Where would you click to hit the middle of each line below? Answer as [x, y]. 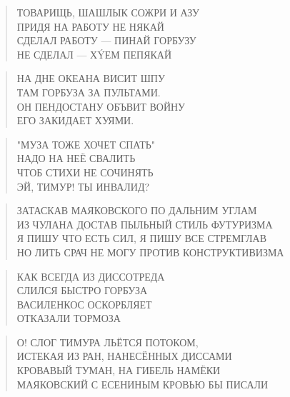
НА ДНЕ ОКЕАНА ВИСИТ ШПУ [91, 78]
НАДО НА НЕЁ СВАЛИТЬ [76, 158]
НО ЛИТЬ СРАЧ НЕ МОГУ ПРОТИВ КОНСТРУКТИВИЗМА [150, 252]
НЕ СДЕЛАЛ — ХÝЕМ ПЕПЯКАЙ [94, 54]
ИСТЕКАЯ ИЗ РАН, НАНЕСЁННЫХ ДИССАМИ [124, 356]
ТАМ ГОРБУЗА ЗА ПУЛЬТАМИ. [89, 92]
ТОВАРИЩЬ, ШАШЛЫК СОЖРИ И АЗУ [108, 12]
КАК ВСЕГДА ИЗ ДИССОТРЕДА [91, 276]
